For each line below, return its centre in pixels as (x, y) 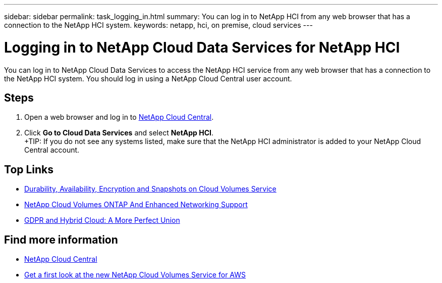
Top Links (29, 169)
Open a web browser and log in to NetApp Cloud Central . (119, 117)
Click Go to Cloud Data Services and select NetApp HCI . (119, 133)
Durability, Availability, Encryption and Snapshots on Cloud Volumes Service (150, 189)
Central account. (52, 150)
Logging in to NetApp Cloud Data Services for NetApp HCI (202, 47)
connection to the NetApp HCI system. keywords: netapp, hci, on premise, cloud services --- (158, 25)
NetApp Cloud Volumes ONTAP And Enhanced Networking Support (136, 205)
